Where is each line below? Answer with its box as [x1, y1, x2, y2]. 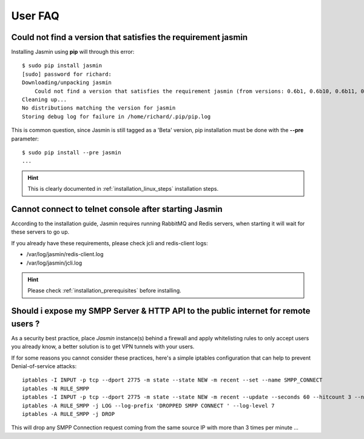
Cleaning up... [22, 96, 67, 103]
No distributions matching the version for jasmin [22, 105, 176, 111]
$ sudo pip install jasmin [22, 62, 103, 69]
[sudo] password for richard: [22, 70, 112, 78]
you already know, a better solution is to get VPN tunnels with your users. [11, 343, 195, 351]
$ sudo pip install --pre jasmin [22, 149, 121, 156]
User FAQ [11, 9, 60, 22]
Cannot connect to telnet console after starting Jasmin [11, 203, 223, 214]
